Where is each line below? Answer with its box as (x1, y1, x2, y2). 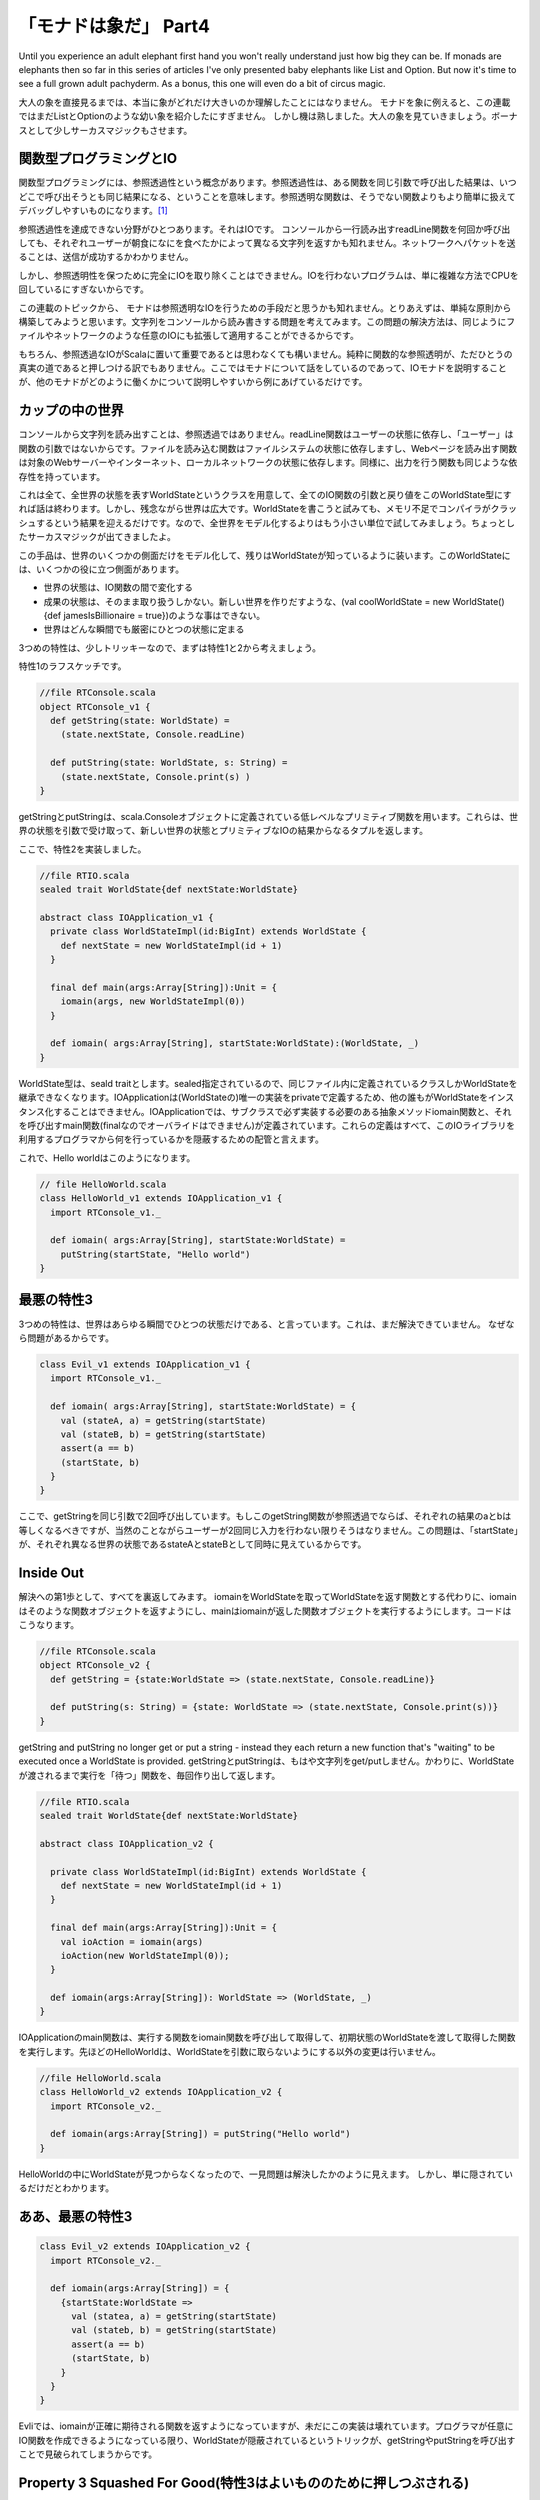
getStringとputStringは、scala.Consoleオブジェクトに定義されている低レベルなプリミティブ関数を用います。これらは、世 (18, 810, 519, 822)
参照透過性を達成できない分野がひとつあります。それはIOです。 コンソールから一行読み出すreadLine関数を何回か (18, 223, 485, 235)
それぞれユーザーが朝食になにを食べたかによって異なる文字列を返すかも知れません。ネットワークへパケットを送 (52, 236, 516, 249)
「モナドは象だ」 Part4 (18, 15, 210, 37)
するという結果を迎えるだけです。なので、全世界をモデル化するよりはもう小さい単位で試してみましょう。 (35, 516, 472, 529)
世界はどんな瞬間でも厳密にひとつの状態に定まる (43, 623, 245, 635)
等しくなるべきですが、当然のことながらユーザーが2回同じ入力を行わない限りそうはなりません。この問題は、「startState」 (18, 1524, 519, 1536)
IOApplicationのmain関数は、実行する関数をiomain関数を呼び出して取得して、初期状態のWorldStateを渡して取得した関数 (18, 2031, 516, 2044)
